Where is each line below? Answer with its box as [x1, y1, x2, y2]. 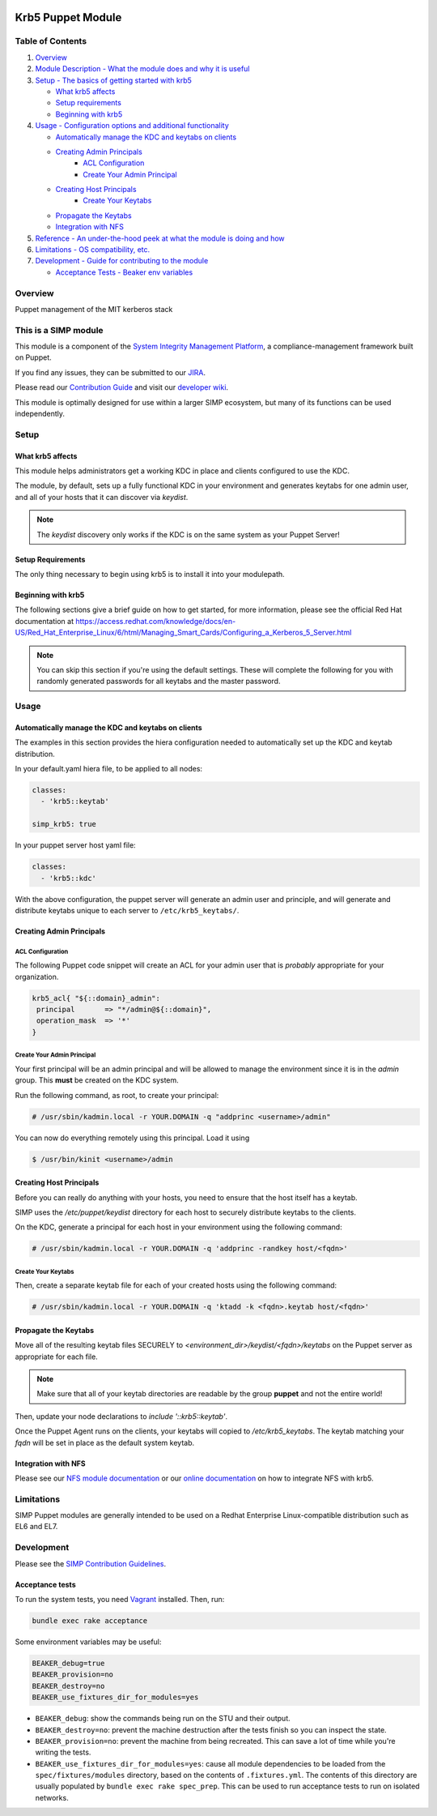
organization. [15, 972, 59, 981]
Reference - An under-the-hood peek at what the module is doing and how [35, 233, 285, 243]
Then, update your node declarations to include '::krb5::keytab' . [15, 1411, 228, 1421]
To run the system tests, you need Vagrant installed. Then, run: [15, 1595, 225, 1604]
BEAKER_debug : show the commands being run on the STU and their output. [35, 1714, 291, 1724]
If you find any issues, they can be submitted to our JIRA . [15, 367, 206, 377]
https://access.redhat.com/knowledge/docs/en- [75, 616, 236, 626]
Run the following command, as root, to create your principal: [15, 1090, 219, 1100]
